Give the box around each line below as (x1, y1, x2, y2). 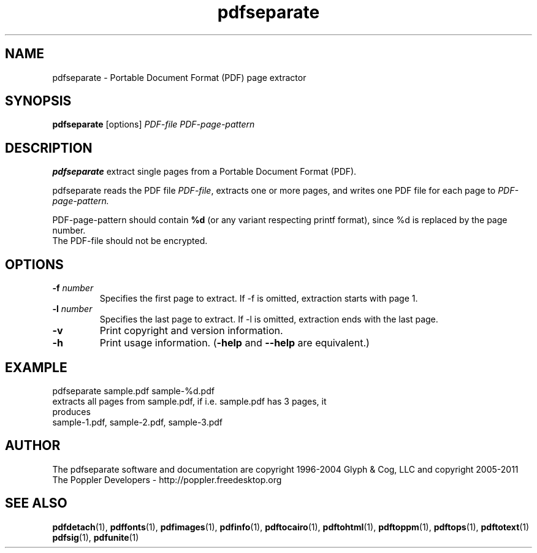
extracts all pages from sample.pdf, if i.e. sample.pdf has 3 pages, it (52, 395, 327, 406)
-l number (52, 303, 93, 315)
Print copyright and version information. (99, 324, 283, 337)
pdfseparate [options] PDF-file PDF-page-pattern (52, 119, 255, 130)
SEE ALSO (5, 495, 67, 511)
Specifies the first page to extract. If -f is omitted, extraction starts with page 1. (99, 293, 418, 304)
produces (52, 406, 91, 417)
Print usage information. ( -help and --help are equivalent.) (99, 337, 370, 349)
